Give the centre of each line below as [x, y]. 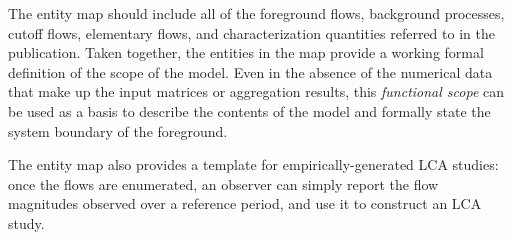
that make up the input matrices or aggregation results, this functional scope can [256, 91]
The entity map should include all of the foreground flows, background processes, [256, 13]
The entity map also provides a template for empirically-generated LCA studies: [253, 164]
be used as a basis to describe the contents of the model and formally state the [249, 110]
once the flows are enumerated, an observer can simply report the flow [223, 183]
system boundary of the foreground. [118, 130]
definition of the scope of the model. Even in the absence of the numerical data [250, 71]
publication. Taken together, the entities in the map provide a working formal [246, 52]
